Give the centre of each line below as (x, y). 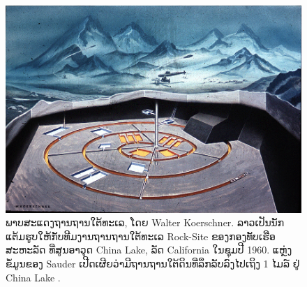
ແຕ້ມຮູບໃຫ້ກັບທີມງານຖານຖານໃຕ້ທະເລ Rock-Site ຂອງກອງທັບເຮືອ (141, 236)
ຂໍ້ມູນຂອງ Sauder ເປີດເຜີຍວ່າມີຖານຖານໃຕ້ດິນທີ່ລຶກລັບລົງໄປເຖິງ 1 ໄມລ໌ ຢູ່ (153, 264)
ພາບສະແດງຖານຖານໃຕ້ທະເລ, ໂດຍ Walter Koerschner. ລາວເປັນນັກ (145, 222)
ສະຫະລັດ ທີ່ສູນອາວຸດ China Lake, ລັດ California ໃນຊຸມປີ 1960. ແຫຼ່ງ (149, 250)
